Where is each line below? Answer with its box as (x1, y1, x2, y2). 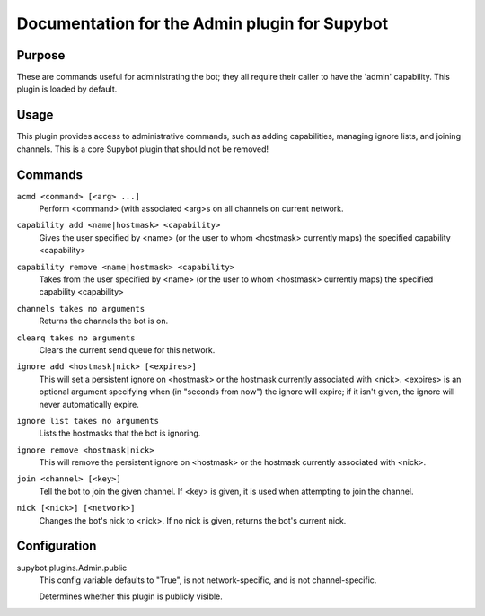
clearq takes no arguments (16, 332, 136, 343)
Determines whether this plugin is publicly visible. (39, 591, 224, 602)
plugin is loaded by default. (16, 84, 118, 94)
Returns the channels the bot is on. (39, 315, 169, 327)
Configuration (16, 539, 97, 554)
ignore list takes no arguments (16, 416, 159, 426)
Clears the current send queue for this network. (39, 344, 216, 355)
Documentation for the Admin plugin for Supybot (16, 13, 389, 33)
